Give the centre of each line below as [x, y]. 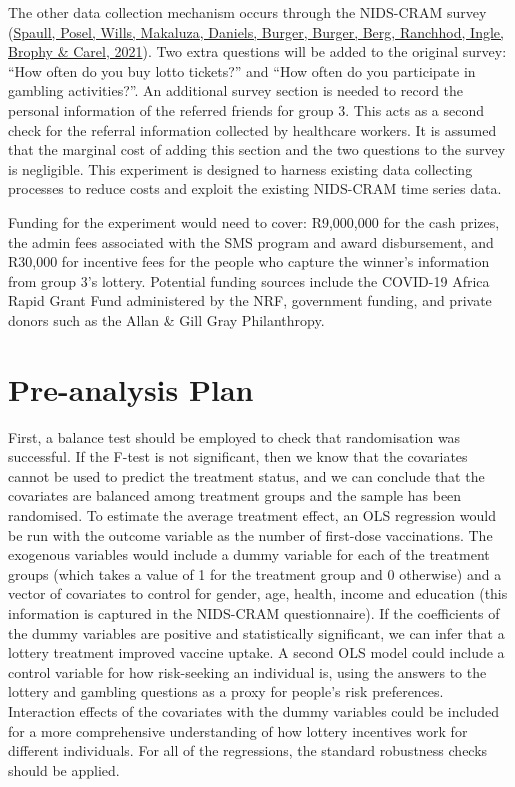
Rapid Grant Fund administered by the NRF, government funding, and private [250, 300]
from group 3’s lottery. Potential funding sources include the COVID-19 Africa [249, 280]
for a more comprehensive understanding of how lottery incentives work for [238, 730]
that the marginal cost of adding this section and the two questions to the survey [257, 149]
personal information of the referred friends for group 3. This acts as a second [246, 109]
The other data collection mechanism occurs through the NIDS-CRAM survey [247, 12]
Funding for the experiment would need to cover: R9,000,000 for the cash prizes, [254, 221]
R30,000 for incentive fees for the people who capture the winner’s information [249, 261]
